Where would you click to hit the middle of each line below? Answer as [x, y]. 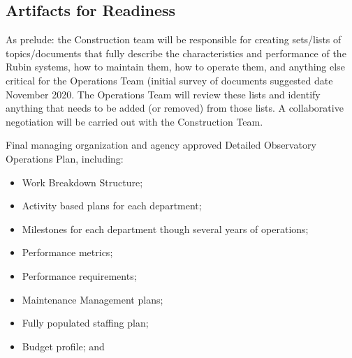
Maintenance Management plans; [93, 299]
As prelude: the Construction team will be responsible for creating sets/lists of [174, 39]
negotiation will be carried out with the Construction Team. [134, 121]
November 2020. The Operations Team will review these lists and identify [163, 94]
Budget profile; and [63, 346]
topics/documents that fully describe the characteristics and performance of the [176, 53]
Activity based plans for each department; [112, 206]
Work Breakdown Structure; [82, 182]
